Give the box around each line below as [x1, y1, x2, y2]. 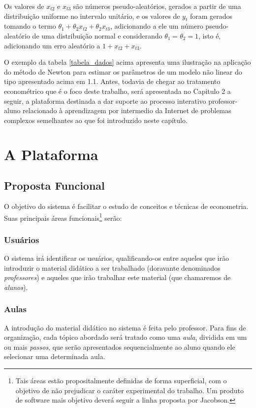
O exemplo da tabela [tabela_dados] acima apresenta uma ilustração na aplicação [4, 57, 251, 67]
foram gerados [190, 10, 233, 21]
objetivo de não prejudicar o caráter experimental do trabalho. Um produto [15, 385, 244, 395]
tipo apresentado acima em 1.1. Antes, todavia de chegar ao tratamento [4, 76, 221, 86]
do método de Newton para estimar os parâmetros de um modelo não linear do [4, 66, 242, 77]
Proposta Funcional [4, 178, 105, 193]
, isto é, [198, 30, 221, 41]
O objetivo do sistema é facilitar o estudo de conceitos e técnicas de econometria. [4, 201, 249, 211]
